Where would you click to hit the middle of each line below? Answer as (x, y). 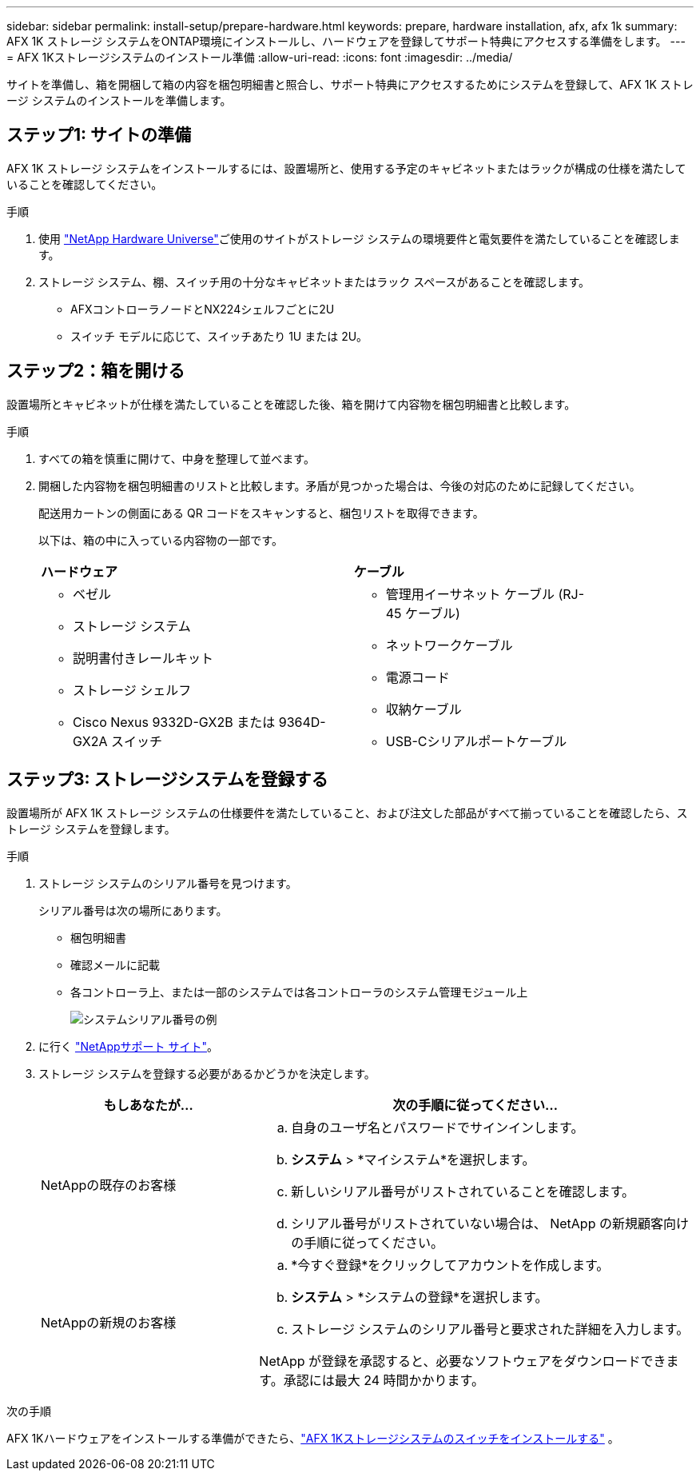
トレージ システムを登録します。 (91, 828)
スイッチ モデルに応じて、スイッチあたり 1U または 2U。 (219, 336)
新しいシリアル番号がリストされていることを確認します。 (463, 1191)
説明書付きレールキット (143, 658)
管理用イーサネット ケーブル (470, 594)
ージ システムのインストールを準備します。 (119, 100)
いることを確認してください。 (85, 184)
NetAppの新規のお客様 (109, 1322)
